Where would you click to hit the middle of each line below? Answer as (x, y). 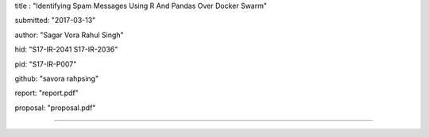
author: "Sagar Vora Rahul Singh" (69, 35)
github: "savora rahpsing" (57, 78)
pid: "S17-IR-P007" (46, 64)
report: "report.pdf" (46, 93)
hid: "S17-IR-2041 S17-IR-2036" (66, 49)
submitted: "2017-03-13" (55, 21)
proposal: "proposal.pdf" (55, 108)
